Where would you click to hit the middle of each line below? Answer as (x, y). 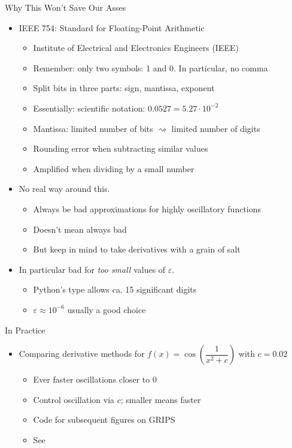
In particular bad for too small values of (92, 269)
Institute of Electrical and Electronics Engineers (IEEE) (136, 48)
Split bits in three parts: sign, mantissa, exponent (124, 88)
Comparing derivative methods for (82, 354)
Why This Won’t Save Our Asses (66, 7)
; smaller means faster (161, 399)
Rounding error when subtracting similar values (121, 148)
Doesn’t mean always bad (80, 229)
